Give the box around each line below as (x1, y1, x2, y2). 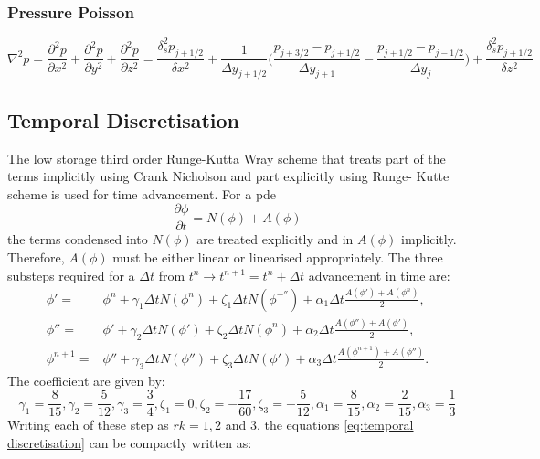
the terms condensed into (7, 229, 148, 249)
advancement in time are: (308, 265, 450, 284)
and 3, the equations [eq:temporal (225, 415, 414, 434)
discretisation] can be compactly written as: (7, 433, 252, 453)
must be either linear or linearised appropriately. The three (112, 247, 443, 266)
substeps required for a (7, 265, 135, 284)
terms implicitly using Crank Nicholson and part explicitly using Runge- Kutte (7, 166, 450, 186)
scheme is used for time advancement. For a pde (7, 184, 277, 203)
